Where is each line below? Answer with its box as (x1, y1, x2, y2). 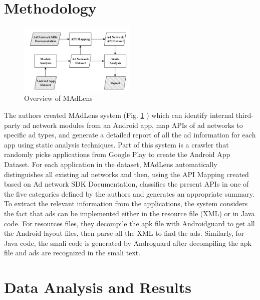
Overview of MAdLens (24, 93, 93, 103)
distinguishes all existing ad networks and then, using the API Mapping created (4, 169, 249, 179)
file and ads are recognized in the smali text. (4, 247, 141, 258)
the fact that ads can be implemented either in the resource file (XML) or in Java (4, 208, 255, 218)
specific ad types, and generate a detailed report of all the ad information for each (4, 129, 256, 140)
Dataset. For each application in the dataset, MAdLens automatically (4, 159, 217, 170)
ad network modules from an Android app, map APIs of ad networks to (23, 119, 243, 130)
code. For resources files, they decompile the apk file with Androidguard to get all (4, 218, 255, 228)
